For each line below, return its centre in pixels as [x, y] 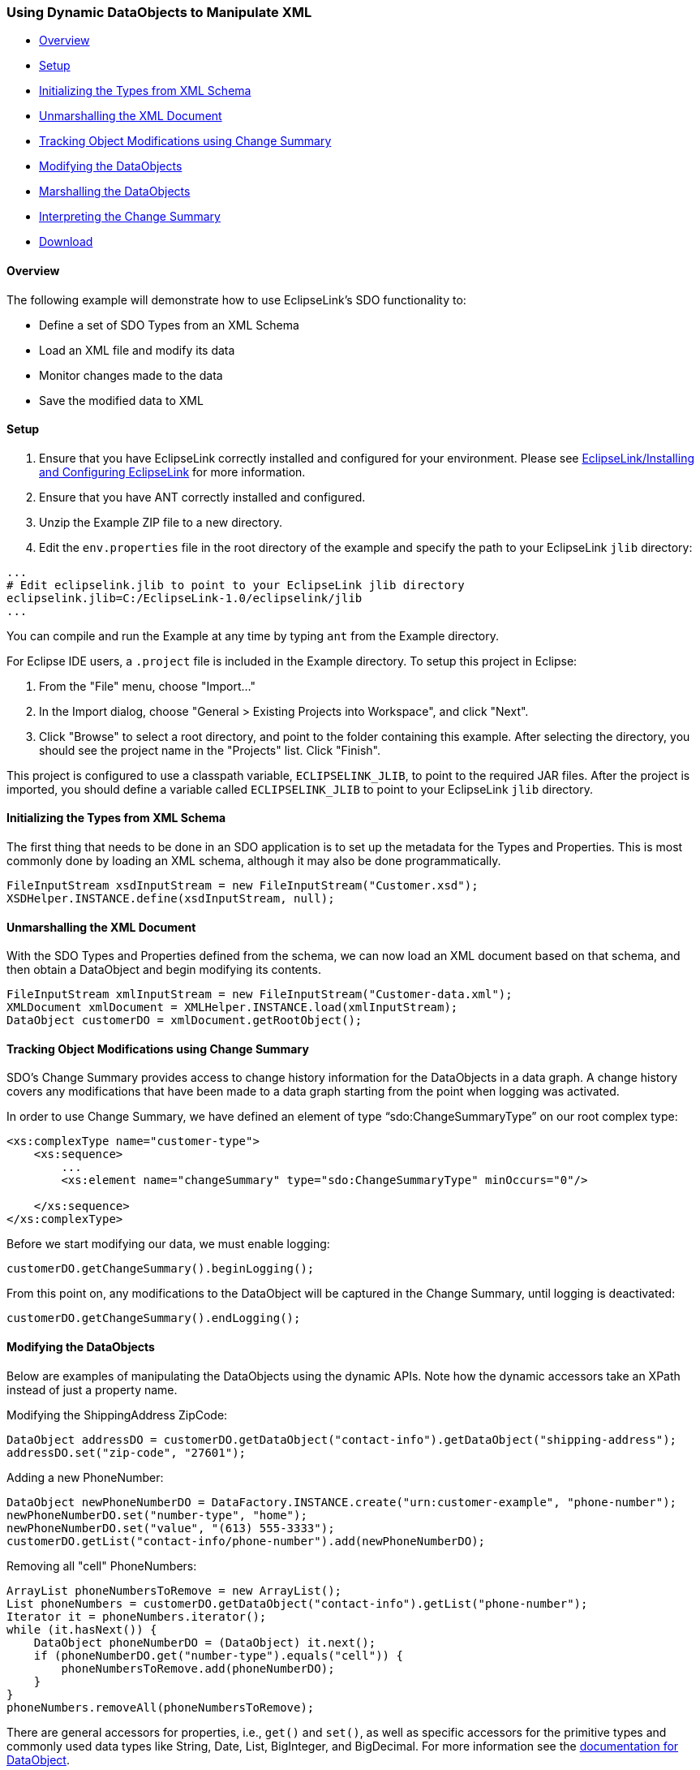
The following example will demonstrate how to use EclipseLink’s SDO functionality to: [236, 299]
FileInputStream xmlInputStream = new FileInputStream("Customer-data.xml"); [260, 995]
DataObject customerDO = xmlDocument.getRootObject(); [185, 1021]
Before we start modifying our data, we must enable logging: [168, 1244]
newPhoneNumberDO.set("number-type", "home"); [157, 1515]
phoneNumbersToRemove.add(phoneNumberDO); [198, 1668]
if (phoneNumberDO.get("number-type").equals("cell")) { [218, 1655]
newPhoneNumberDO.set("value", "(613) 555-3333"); [171, 1528]
